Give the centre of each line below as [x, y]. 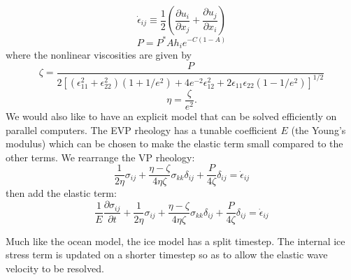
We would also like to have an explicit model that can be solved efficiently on [171, 116]
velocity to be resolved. [55, 268]
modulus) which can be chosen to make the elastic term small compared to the [174, 143]
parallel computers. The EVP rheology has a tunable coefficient [142, 130]
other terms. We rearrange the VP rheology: [100, 157]
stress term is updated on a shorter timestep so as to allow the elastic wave [167, 255]
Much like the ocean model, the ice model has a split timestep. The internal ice [175, 241]
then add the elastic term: [61, 193]
